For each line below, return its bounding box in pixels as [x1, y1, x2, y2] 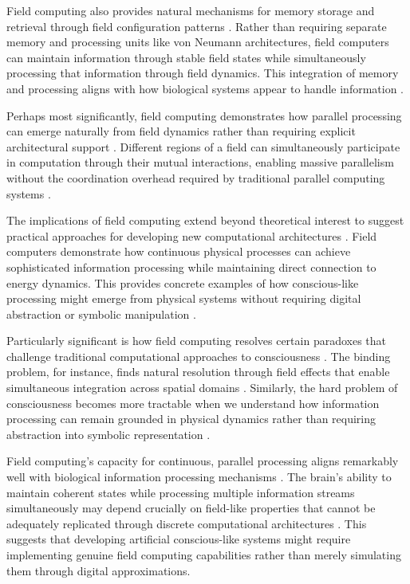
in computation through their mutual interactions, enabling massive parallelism [6, 154, 394, 170]
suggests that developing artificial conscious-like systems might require [6, 531, 351, 547]
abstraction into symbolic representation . [6, 425, 211, 442]
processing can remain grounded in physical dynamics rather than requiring [6, 410, 376, 427]
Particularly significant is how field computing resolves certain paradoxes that [6, 332, 387, 349]
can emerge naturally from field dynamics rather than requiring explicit [6, 123, 356, 139]
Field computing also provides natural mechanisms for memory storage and [6, 2, 375, 18]
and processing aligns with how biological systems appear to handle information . [6, 80, 404, 96]
